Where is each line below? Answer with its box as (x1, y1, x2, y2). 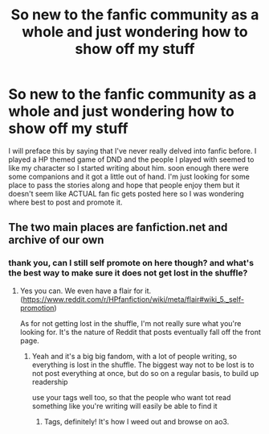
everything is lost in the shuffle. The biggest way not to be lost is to (31, 360, 255, 370)
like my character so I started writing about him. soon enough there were (8, 163, 249, 172)
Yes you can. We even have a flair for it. (19, 286, 152, 296)
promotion (19, 303, 55, 312)
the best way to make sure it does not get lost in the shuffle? (8, 267, 248, 279)
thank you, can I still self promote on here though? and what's (8, 258, 255, 269)
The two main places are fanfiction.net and (8, 221, 228, 234)
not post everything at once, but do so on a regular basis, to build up (31, 368, 259, 378)
